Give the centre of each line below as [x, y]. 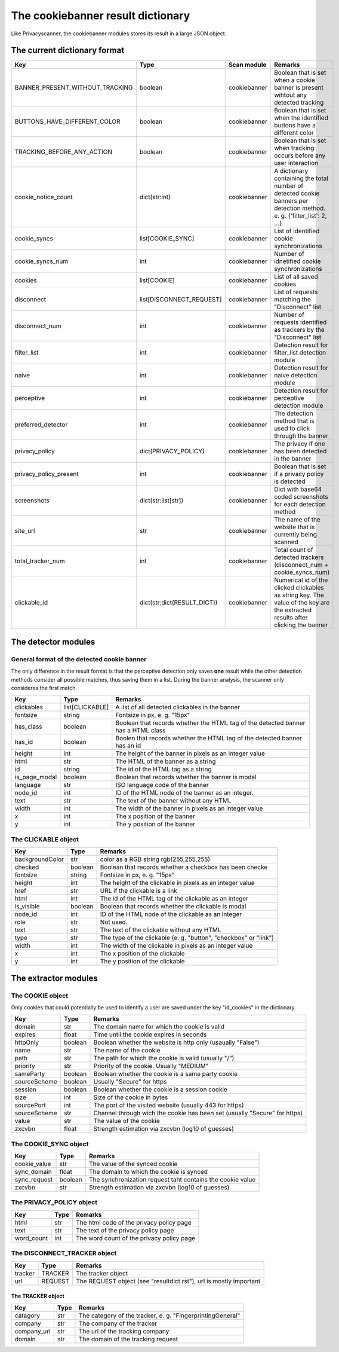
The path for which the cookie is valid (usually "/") [164, 1058]
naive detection [295, 376]
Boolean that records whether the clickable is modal [173, 907]
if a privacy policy [299, 474]
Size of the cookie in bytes [131, 1097]
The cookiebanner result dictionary [101, 16]
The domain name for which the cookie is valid [159, 1027]
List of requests [296, 292]
